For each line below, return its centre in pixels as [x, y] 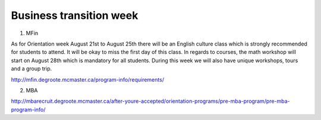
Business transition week [75, 15]
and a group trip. [32, 69]
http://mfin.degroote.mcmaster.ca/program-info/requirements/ [88, 79]
